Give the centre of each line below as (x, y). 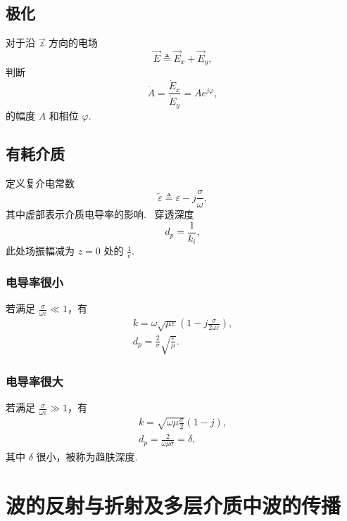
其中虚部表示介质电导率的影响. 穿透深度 (100, 214)
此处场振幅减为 (40, 251)
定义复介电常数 (40, 182)
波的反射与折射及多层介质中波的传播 (173, 504)
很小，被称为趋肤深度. (87, 456)
